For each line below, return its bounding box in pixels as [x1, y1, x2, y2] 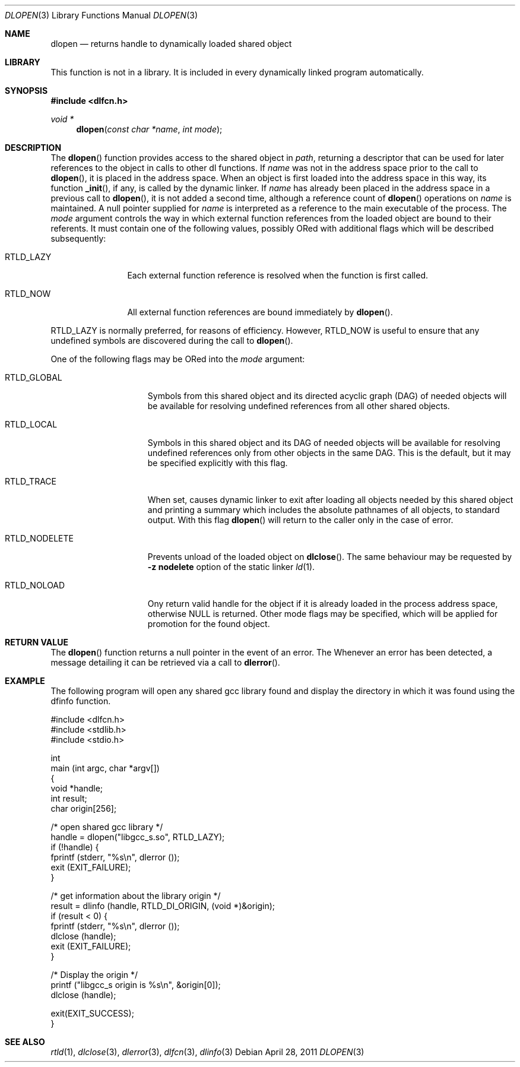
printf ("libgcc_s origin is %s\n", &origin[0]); [50, 980, 221, 990]
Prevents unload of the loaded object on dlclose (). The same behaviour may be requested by [147, 552, 512, 562]
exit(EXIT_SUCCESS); [50, 1008, 134, 1018]
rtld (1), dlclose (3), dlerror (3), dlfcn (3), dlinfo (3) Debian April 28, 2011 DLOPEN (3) [50, 1047, 364, 1057]
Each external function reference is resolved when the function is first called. [127, 270, 429, 280]
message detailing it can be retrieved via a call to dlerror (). [50, 657, 280, 667]
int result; [50, 793, 87, 803]
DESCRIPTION [5, 143, 62, 153]
